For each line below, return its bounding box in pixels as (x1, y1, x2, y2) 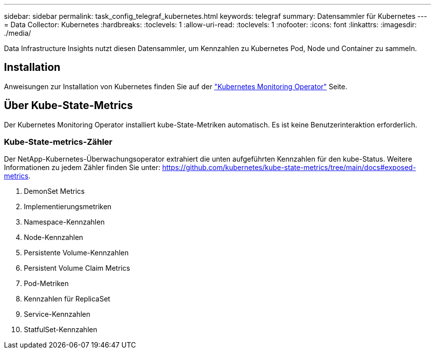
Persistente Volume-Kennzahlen (24, 248, 129, 257)
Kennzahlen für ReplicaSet (24, 294, 110, 303)
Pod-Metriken (24, 279, 69, 288)
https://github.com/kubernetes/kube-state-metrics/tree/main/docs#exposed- (162, 163, 416, 172)
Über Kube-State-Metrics (4, 99, 133, 112)
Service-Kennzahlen (24, 310, 90, 319)
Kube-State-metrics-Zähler (4, 137, 113, 147)
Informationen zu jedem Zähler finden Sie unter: (4, 163, 160, 172)
